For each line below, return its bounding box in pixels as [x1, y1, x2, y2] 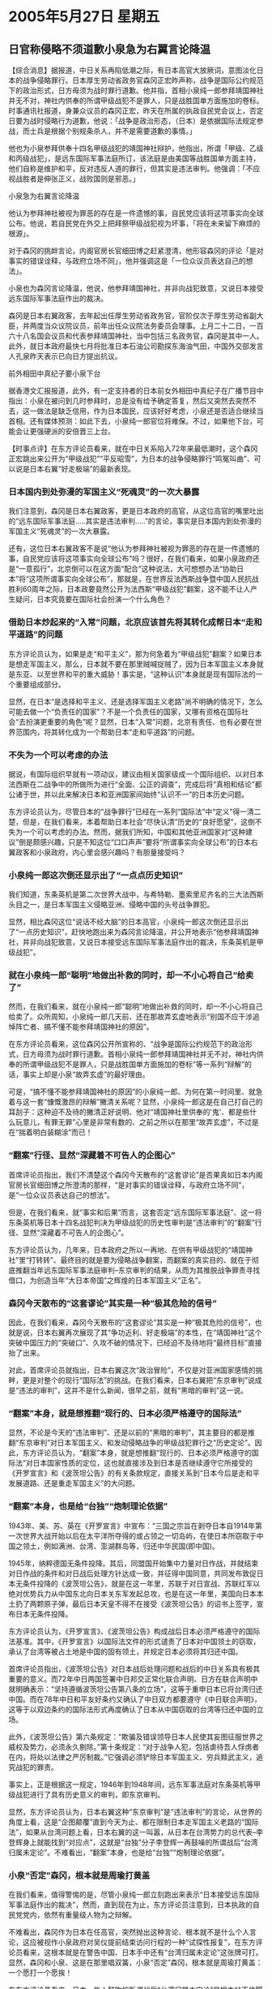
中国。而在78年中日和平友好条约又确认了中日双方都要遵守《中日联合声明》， [8, 1694, 261, 1704]
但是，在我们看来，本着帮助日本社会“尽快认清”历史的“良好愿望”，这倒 [22, 816, 255, 826]
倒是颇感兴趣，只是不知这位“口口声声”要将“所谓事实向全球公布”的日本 [19, 837, 251, 846]
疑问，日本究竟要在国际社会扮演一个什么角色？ [15, 594, 172, 605]
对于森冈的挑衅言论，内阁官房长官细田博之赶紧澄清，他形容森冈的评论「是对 [8, 246, 264, 256]
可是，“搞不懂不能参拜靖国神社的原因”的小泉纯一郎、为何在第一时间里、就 [8, 1087, 257, 1096]
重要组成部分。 [15, 679, 66, 689]
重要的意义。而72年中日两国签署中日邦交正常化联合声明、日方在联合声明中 [8, 1673, 258, 1684]
